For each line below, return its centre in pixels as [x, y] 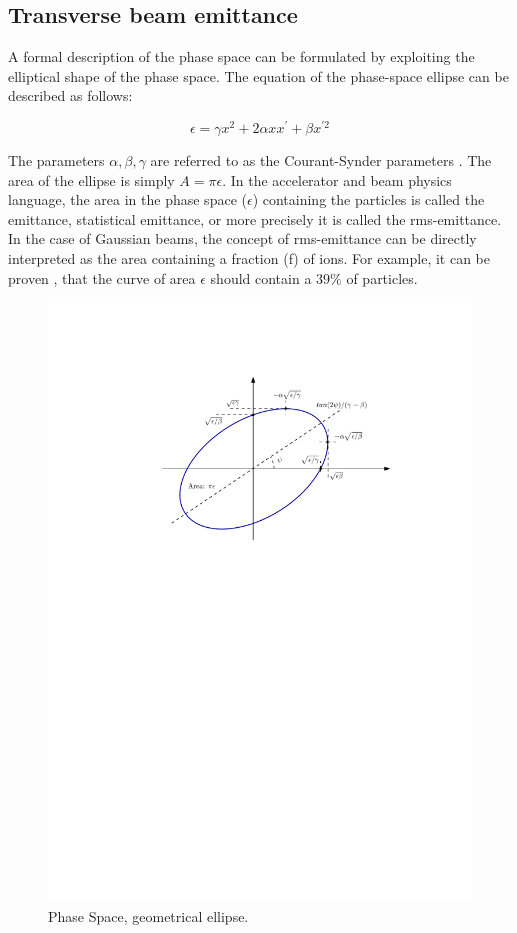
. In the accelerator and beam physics [337, 179]
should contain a [261, 277]
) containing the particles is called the [368, 199]
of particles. [382, 277]
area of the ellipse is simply [91, 179]
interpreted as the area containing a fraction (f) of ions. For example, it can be [249, 258]
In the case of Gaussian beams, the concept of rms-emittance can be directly [242, 238]
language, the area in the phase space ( [127, 199]
